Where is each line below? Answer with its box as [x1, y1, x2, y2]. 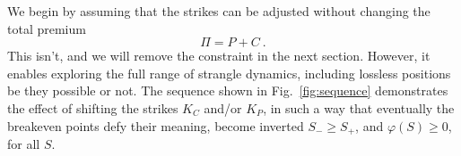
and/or [204, 98, 242, 117]
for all [7, 135, 40, 153]
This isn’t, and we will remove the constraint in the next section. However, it [7, 46, 431, 65]
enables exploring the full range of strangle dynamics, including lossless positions [7, 63, 451, 82]
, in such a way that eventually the [263, 98, 455, 117]
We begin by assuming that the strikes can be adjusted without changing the [7, 2, 431, 20]
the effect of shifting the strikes [7, 98, 178, 117]
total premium [7, 19, 86, 37]
